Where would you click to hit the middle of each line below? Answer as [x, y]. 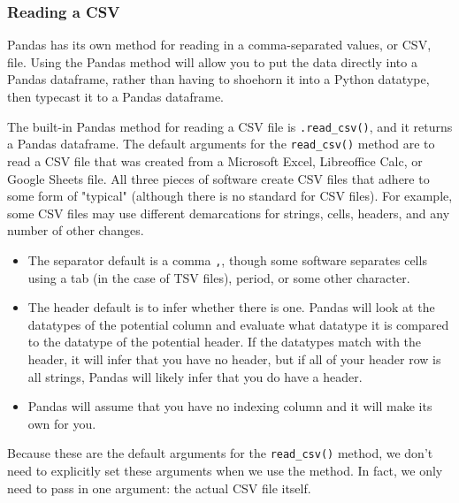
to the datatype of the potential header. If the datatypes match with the [225, 342]
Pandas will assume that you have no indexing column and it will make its [230, 406]
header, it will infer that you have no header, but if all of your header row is [234, 358]
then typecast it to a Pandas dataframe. [115, 96]
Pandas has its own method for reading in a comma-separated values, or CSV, [219, 45]
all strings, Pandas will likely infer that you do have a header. [195, 376]
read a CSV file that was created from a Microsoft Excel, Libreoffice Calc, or [215, 160]
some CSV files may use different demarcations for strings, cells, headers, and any [229, 213]
